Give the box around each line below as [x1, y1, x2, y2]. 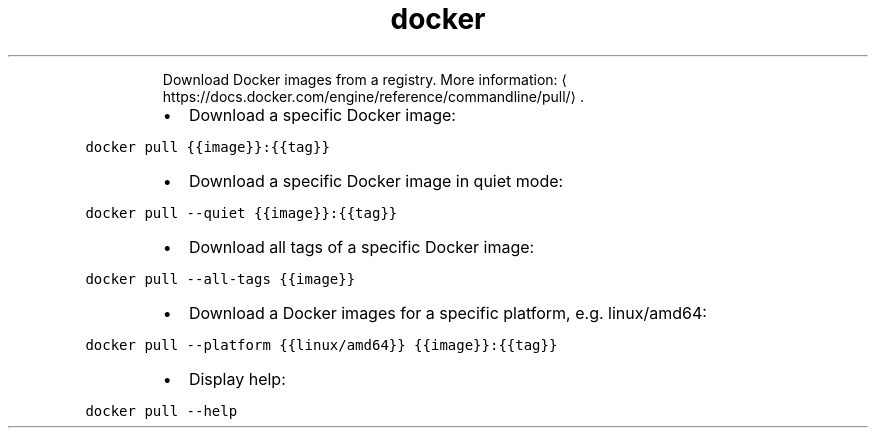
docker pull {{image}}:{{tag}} [85, 138, 330, 155]
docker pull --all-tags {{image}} [85, 270, 356, 287]
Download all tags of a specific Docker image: [188, 236, 535, 257]
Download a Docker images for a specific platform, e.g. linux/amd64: [188, 302, 707, 323]
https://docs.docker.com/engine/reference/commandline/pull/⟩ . [162, 87, 585, 105]
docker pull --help [85, 402, 238, 419]
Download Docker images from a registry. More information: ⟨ [162, 70, 568, 88]
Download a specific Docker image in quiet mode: [188, 170, 564, 191]
